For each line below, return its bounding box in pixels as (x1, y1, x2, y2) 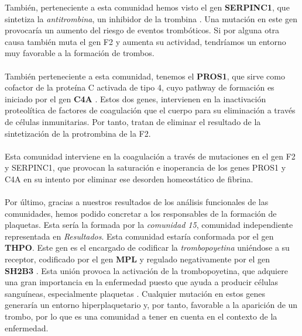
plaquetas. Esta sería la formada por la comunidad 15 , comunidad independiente (5, 219, 293, 231)
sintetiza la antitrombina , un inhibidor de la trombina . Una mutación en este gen (5, 12, 297, 25)
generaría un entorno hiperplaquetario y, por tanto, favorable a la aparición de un (5, 299, 298, 311)
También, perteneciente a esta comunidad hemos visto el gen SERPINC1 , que (5, 1, 290, 13)
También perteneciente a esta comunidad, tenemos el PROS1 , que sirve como (5, 70, 285, 82)
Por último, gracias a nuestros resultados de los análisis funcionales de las (5, 196, 269, 208)
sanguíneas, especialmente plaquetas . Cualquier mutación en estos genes (5, 287, 266, 299)
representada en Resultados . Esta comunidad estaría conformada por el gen (5, 230, 274, 242)
